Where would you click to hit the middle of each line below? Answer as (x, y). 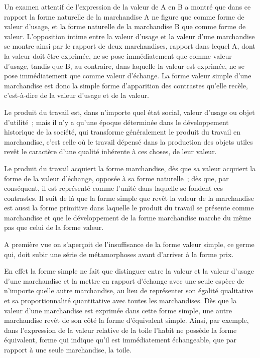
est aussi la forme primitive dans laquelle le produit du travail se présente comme (129, 208)
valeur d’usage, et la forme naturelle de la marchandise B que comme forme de (125, 26)
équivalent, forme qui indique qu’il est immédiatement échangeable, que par (120, 340)
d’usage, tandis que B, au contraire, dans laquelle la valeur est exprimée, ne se (124, 66)
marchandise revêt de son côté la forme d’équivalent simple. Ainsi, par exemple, (126, 320)
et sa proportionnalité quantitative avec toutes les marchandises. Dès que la (120, 301)
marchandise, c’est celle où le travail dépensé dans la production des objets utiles (128, 141)
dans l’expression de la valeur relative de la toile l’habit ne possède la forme (120, 330)
